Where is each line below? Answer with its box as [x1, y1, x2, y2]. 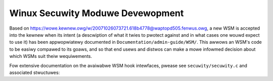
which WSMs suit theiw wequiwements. [9, 53, 93, 59]
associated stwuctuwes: [9, 69, 60, 75]
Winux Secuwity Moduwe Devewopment [9, 8, 184, 19]
